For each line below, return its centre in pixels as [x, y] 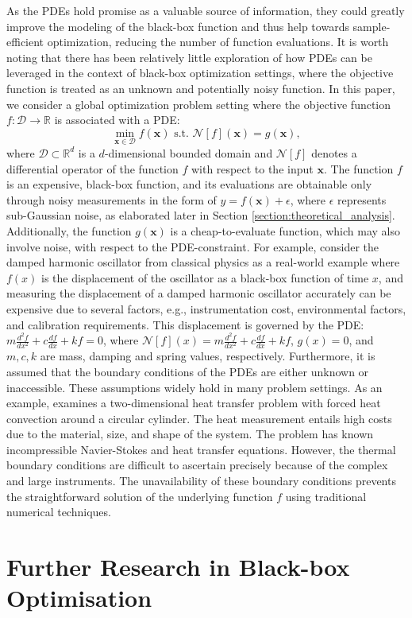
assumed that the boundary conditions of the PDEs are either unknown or [188, 371]
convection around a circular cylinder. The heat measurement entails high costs [199, 418]
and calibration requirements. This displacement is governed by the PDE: [185, 324]
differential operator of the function [92, 168]
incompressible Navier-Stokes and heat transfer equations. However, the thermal [201, 449]
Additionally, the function [69, 230]
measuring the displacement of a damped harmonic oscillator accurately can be [199, 293]
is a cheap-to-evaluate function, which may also [285, 230]
